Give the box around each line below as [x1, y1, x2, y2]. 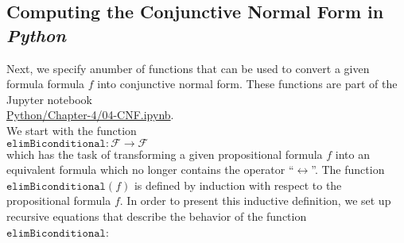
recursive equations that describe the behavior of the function [6, 207, 307, 224]
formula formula [6, 75, 85, 92]
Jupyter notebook [6, 91, 92, 107]
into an [335, 145, 370, 162]
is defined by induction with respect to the [134, 176, 342, 193]
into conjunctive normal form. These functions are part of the [97, 75, 398, 92]
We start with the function [6, 121, 137, 138]
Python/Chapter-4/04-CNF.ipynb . [6, 106, 174, 123]
